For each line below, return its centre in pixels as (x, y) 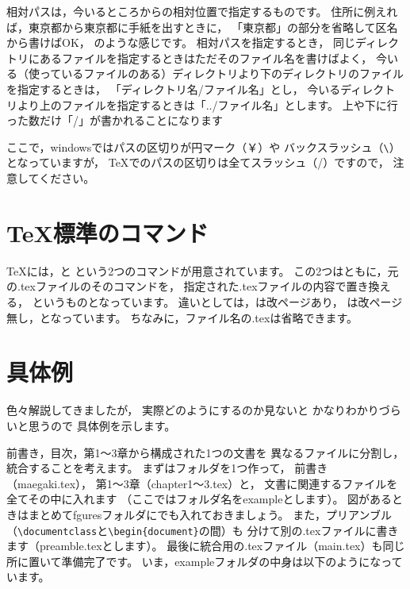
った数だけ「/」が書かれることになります (115, 120)
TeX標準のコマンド (107, 232)
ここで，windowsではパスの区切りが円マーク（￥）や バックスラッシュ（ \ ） (203, 146)
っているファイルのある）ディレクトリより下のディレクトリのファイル (222, 73)
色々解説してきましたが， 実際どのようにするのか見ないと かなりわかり (193, 410)
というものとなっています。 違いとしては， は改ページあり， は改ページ (217, 301)
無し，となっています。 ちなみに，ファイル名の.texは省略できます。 (182, 317)
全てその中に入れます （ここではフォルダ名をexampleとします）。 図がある (199, 499)
